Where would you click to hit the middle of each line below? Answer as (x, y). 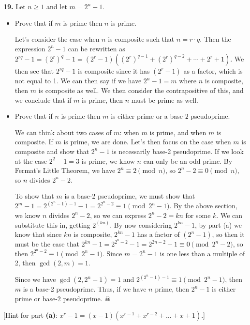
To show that (34, 196)
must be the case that (47, 244)
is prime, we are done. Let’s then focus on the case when (147, 142)
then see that (34, 71)
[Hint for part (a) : (30, 315)
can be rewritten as (96, 48)
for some (198, 215)
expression (30, 48)
